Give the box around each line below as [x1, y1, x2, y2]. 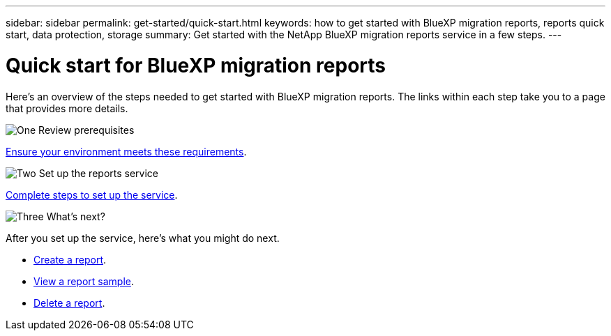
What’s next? [46, 210, 105, 222]
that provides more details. [6, 102, 128, 114]
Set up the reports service [38, 167, 158, 179]
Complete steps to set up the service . [6, 188, 178, 201]
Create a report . [33, 253, 107, 266]
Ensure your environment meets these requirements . [6, 145, 247, 158]
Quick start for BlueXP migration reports [6, 53, 386, 77]
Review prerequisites [38, 123, 135, 136]
